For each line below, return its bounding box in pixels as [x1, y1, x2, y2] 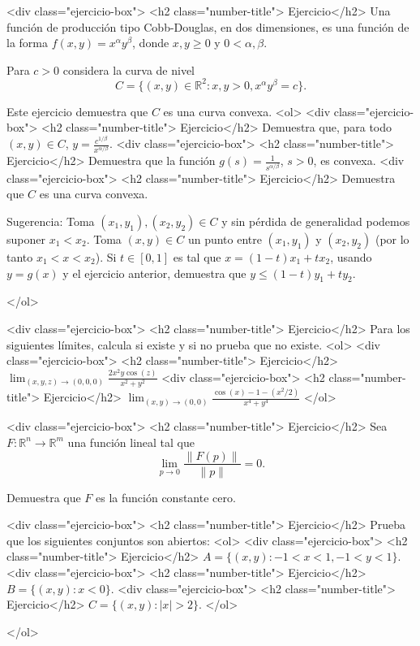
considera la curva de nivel [62, 61, 195, 78]
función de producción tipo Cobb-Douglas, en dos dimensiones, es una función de [6, 18, 409, 35]
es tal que [173, 249, 221, 266]
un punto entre [187, 231, 262, 248]
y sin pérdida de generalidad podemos [221, 213, 410, 230]
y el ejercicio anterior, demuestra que [62, 264, 246, 281]
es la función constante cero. [96, 488, 236, 505]
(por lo [375, 231, 409, 248]
